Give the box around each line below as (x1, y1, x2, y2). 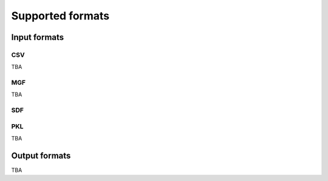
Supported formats (11, 9, 109, 22)
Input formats (11, 32, 64, 42)
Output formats (11, 150, 71, 160)
